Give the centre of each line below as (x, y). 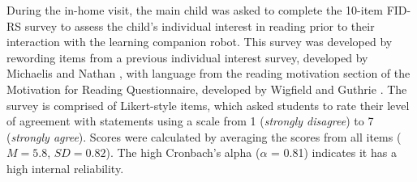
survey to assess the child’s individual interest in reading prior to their (200, 25)
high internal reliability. (65, 168)
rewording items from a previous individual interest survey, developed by (187, 57)
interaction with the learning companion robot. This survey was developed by (200, 42)
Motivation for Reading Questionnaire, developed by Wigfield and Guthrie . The (207, 89)
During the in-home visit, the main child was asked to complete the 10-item (195, 10)
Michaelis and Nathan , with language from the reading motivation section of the (208, 73)
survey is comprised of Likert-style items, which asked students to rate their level (208, 105)
